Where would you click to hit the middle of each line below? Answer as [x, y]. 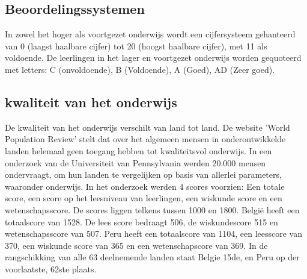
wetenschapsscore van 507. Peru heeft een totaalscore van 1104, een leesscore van [153, 234]
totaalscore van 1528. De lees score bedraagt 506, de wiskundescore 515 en [141, 221]
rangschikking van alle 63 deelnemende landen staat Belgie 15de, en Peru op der [152, 257]
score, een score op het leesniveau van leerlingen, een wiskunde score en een [144, 198]
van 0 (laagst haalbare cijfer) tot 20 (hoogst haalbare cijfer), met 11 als [136, 45]
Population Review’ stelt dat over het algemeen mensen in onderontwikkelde [145, 139]
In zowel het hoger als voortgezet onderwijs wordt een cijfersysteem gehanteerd [150, 34]
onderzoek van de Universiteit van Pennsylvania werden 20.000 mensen [135, 162]
